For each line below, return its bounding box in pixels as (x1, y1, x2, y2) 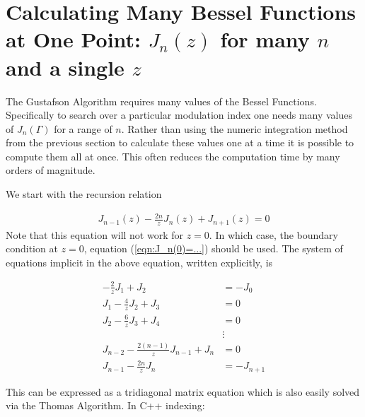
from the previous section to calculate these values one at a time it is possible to (6, 135, 354, 150)
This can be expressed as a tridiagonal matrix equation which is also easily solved (6, 384, 360, 399)
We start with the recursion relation (6, 187, 162, 201)
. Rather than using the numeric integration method (121, 121, 348, 136)
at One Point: (6, 25, 141, 54)
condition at (6, 241, 58, 256)
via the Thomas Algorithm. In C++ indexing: (6, 398, 205, 413)
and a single (6, 52, 124, 81)
